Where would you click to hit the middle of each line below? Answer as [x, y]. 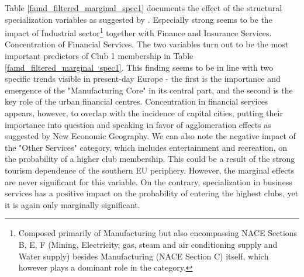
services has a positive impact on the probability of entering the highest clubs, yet [152, 193]
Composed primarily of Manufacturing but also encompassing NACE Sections [158, 233]
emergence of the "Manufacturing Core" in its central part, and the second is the [149, 90]
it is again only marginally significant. [72, 204]
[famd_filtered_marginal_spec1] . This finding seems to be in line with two [139, 67]
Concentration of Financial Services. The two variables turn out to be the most [147, 44]
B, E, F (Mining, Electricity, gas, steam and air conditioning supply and [148, 244]
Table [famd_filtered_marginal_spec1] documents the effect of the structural [144, 8]
